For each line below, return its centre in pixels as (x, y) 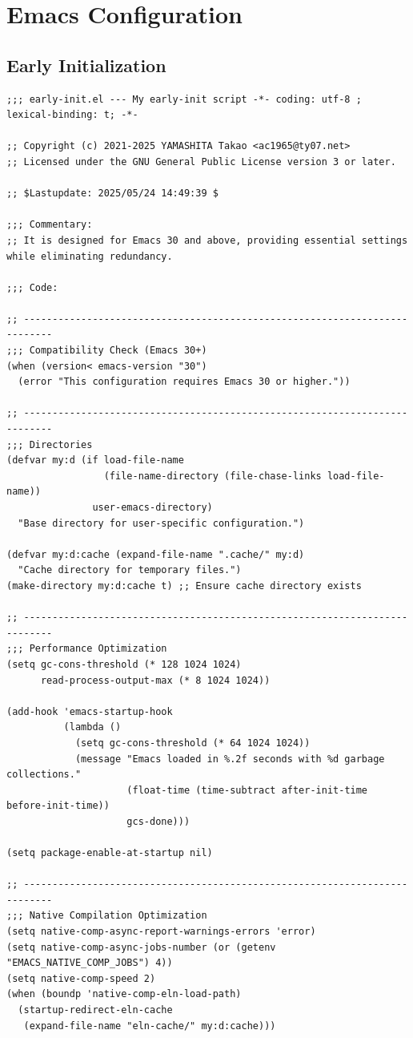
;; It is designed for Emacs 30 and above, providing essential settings (207, 240)
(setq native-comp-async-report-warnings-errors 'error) (161, 932)
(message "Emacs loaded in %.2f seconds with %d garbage (230, 759)
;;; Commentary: (50, 225)
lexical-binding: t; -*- (72, 115)
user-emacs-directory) (152, 508)
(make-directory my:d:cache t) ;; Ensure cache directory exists (184, 586)
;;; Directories (50, 444)
